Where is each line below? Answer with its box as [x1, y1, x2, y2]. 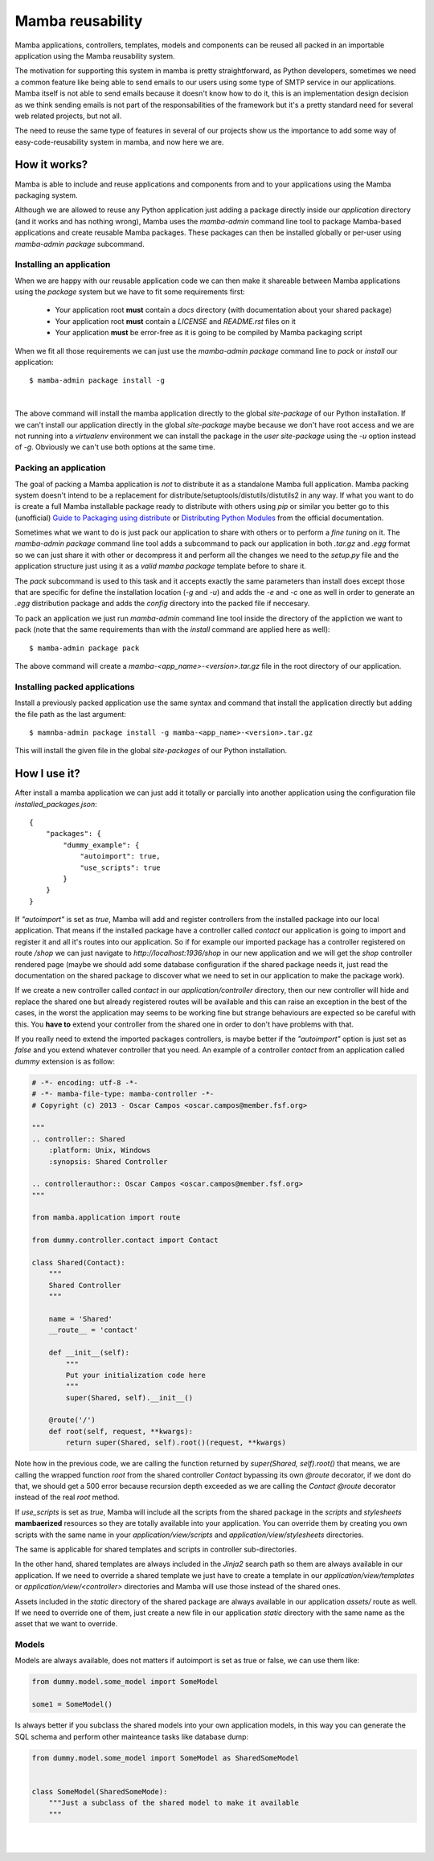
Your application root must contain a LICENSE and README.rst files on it [55, 316, 297, 326]
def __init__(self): [48, 1348, 130, 1358]
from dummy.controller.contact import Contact [31, 1236, 219, 1245]
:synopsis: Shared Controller [48, 1157, 168, 1166]
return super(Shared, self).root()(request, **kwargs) [65, 1438, 287, 1447]
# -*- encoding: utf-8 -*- [31, 1078, 138, 1087]
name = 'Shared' [48, 1314, 113, 1323]
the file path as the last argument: [14, 709, 126, 719]
